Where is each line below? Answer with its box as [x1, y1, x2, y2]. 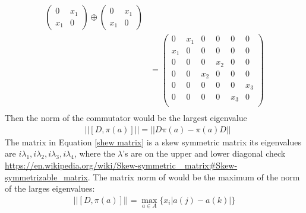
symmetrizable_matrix [5, 170, 88, 183]
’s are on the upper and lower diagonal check [122, 147, 286, 160]
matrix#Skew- [184, 158, 238, 171]
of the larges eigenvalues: [5, 182, 95, 195]
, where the [74, 147, 115, 160]
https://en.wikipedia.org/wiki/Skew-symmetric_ [5, 158, 182, 171]
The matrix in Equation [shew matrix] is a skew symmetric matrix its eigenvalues [5, 135, 301, 148]
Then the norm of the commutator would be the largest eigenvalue [5, 112, 247, 124]
